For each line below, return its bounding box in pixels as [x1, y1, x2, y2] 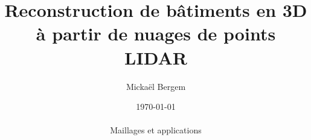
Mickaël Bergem [126, 80, 186, 92]
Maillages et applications [110, 124, 202, 136]
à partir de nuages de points [36, 21, 276, 46]
